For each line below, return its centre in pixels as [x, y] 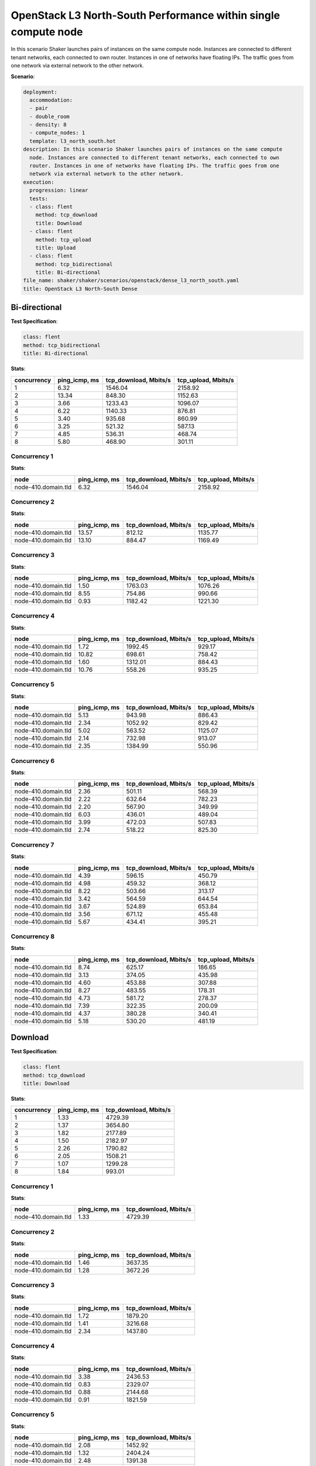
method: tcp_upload [63, 240]
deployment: [40, 92]
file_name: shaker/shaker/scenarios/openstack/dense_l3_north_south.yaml [131, 281]
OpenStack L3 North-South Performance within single [145, 15]
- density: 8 [48, 125]
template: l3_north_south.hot [73, 141]
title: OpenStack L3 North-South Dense [80, 289]
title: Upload [56, 247]
